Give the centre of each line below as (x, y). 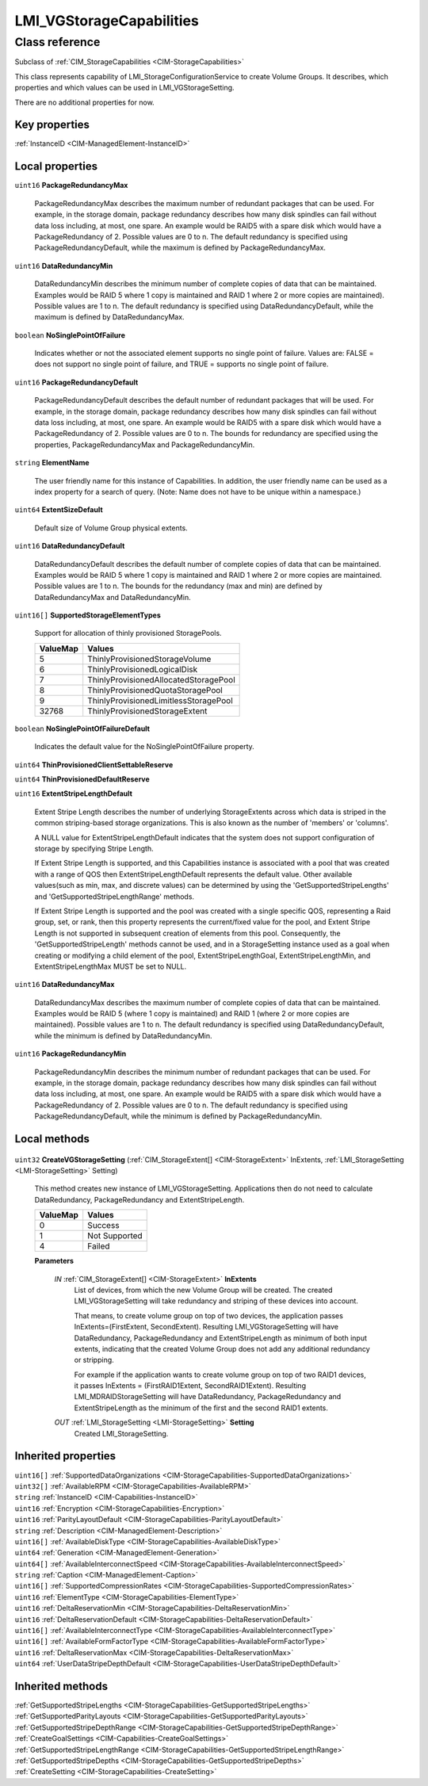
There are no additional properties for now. (84, 102)
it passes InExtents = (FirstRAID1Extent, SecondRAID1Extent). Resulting (190, 1386)
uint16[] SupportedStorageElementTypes (88, 615)
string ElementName (52, 463)
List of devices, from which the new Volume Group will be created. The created (203, 1290)
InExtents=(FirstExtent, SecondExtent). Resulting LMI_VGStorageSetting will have (206, 1327)
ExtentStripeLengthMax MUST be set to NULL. (111, 966)
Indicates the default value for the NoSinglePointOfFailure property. (145, 747)
